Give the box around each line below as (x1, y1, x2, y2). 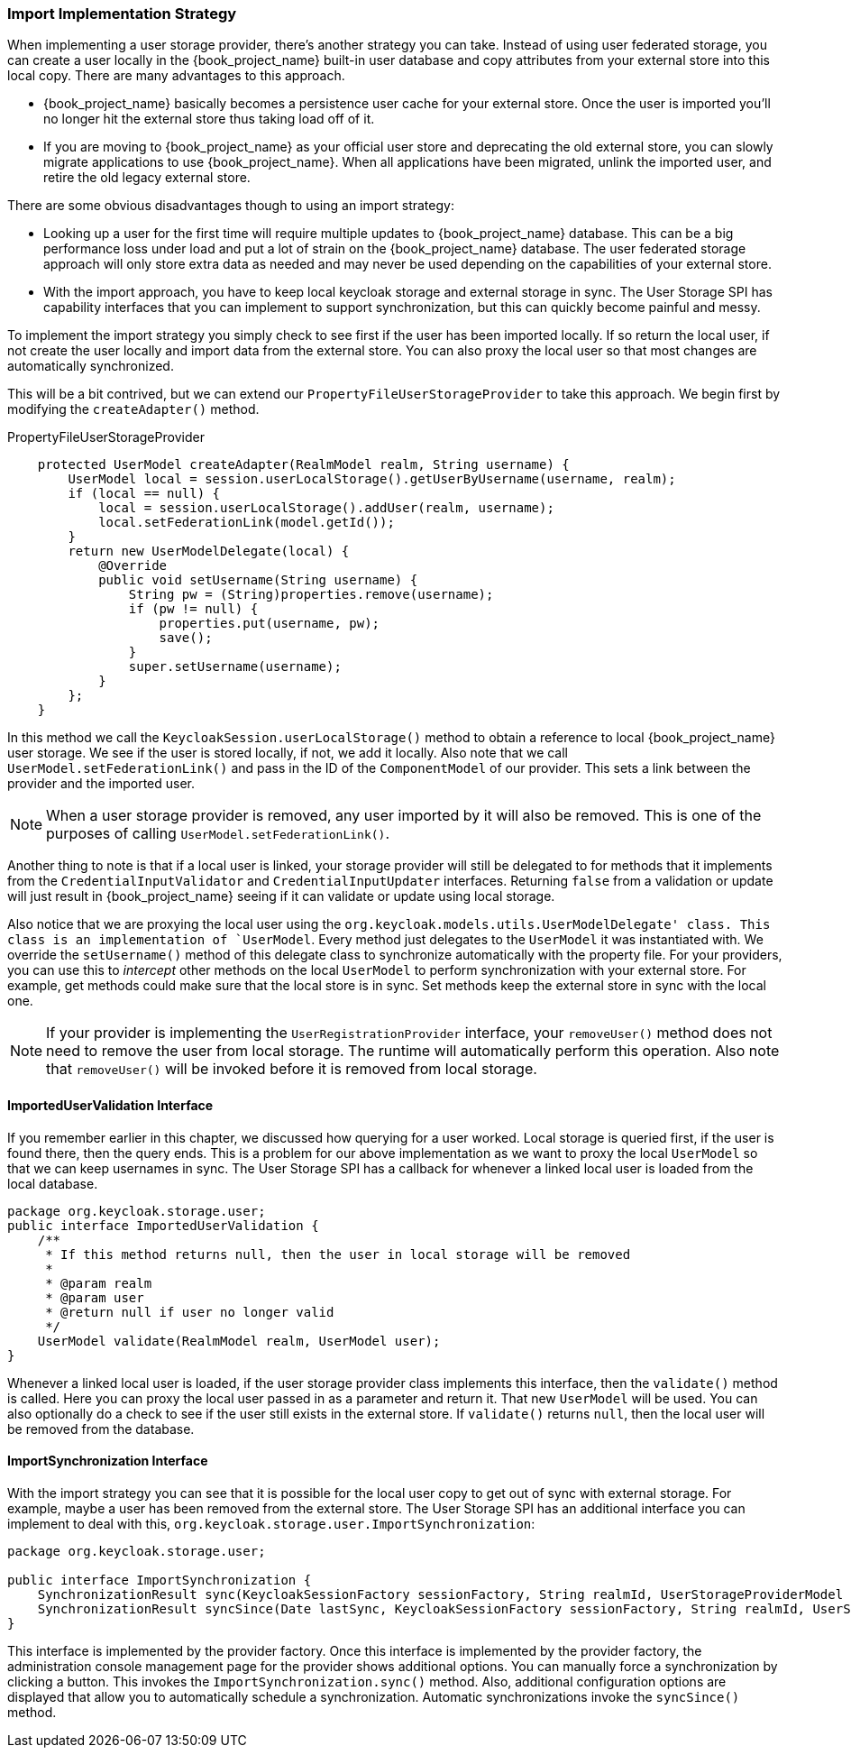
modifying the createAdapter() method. (7, 401, 260, 418)
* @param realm (45, 1275, 152, 1291)
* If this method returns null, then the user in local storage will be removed (45, 1246, 631, 1262)
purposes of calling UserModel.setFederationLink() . (46, 824, 389, 843)
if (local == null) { (68, 486, 221, 501)
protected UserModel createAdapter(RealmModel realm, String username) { (37, 457, 570, 473)
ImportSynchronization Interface (7, 1453, 208, 1469)
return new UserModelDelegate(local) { (68, 544, 350, 559)
